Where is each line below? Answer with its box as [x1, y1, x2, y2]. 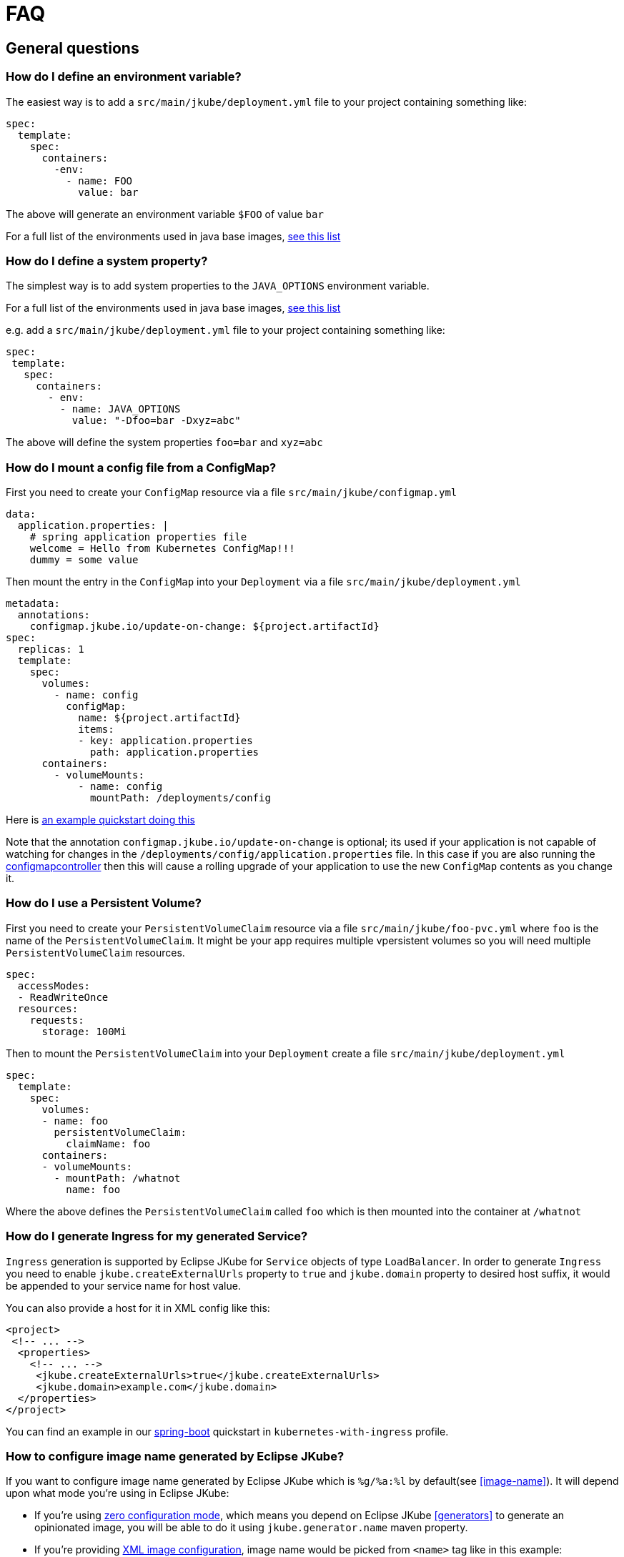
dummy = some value [29, 554, 139, 566]
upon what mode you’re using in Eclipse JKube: [6, 1487, 229, 1500]
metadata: [6, 598, 60, 610]
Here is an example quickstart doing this [6, 814, 195, 826]
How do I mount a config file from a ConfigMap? [6, 460, 277, 475]
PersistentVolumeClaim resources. [6, 946, 185, 959]
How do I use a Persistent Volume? [6, 896, 202, 911]
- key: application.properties [78, 735, 253, 747]
